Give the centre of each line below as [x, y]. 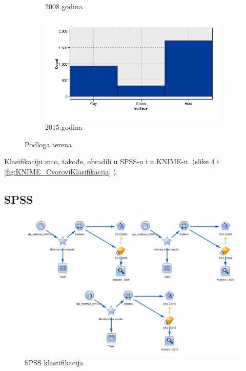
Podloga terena [48, 144]
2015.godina [64, 127]
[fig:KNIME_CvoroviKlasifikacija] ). [61, 171]
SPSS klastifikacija [54, 362]
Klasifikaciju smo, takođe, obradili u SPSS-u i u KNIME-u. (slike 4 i [112, 161]
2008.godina [64, 6]
